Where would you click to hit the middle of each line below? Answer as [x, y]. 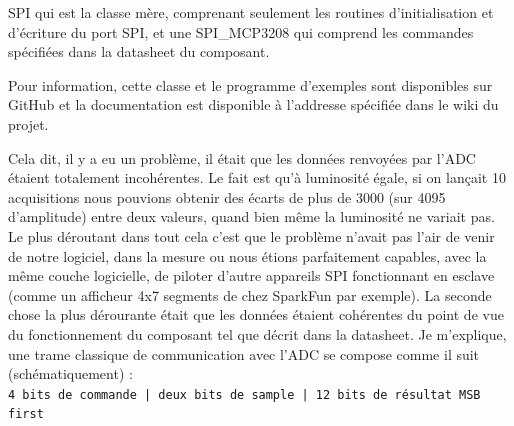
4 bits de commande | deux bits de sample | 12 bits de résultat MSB [244, 394]
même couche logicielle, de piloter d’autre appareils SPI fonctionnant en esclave [251, 275]
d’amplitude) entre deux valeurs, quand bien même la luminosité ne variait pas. [251, 216]
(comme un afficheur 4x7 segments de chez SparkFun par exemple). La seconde [250, 294]
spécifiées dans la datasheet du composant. [139, 51]
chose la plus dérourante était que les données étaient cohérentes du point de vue [256, 314]
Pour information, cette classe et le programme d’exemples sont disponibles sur [250, 84]
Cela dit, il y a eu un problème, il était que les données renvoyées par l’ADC [242, 157]
